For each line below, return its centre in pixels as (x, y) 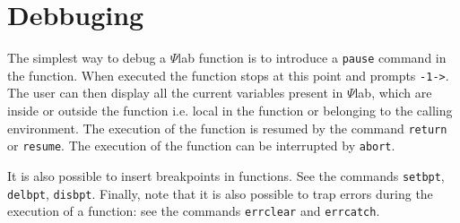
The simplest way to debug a (87, 58)
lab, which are (393, 93)
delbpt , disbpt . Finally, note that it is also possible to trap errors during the (220, 193)
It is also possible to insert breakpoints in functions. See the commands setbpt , (226, 175)
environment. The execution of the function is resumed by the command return (227, 128)
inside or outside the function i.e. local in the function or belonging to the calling (230, 111)
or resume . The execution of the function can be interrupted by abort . (201, 146)
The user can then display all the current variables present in (175, 93)
